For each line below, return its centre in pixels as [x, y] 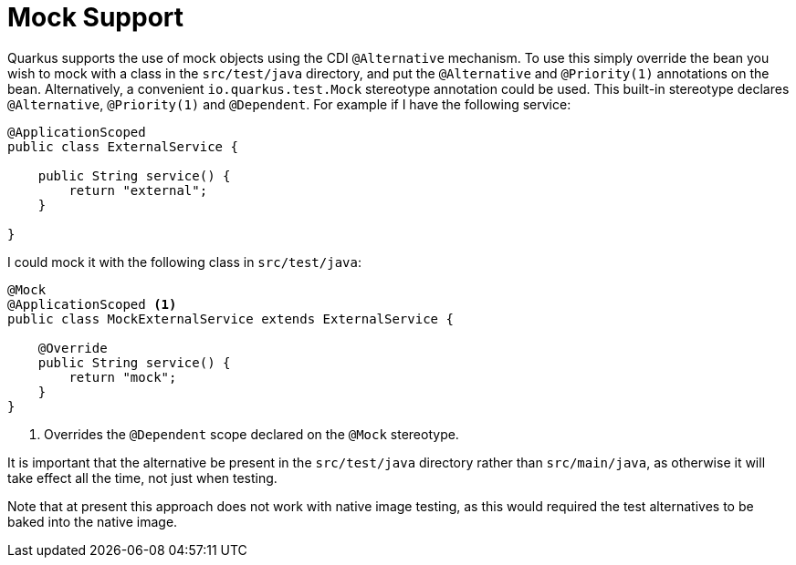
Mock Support [96, 17]
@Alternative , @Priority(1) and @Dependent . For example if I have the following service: [289, 104]
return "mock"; [123, 377]
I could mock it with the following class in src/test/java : [184, 262]
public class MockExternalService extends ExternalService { [230, 318]
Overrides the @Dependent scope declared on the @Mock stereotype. [251, 434]
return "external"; [138, 190]
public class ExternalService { [123, 146]
